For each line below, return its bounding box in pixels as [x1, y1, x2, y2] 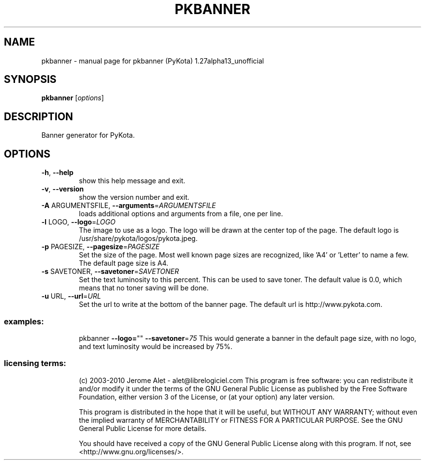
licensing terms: [4, 358, 66, 368]
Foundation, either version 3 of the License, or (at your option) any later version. [79, 392, 335, 401]
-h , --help [41, 168, 74, 177]
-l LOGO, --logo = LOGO [41, 218, 115, 226]
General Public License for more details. [79, 424, 207, 432]
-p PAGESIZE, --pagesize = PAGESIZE [41, 242, 160, 251]
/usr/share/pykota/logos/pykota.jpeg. [79, 234, 198, 243]
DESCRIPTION [4, 110, 73, 123]
